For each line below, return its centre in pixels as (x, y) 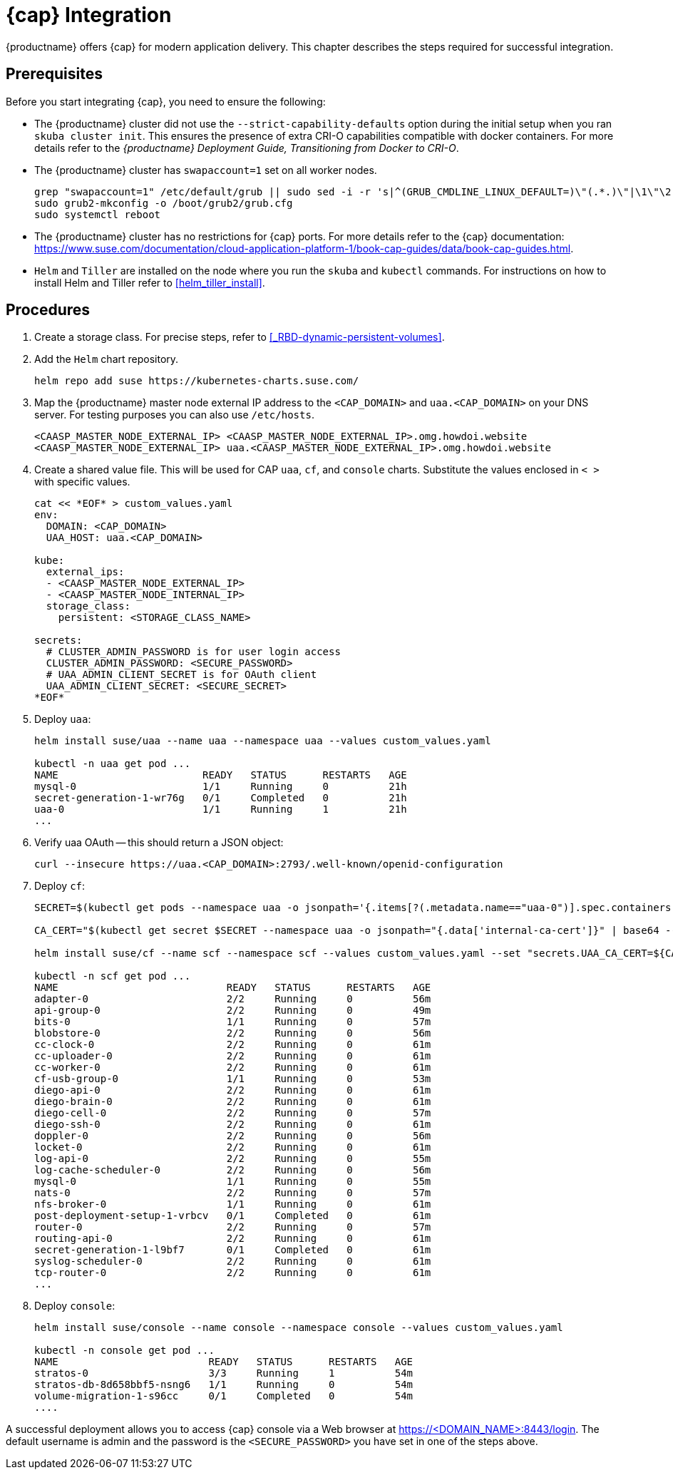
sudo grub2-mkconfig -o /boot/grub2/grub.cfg (164, 203)
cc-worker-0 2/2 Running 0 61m (233, 1068)
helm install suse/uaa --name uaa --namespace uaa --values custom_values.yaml (263, 741)
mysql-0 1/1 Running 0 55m (233, 1182)
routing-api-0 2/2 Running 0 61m (233, 1239)
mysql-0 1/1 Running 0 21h (221, 787)
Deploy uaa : (63, 719)
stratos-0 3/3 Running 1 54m (224, 1373)
